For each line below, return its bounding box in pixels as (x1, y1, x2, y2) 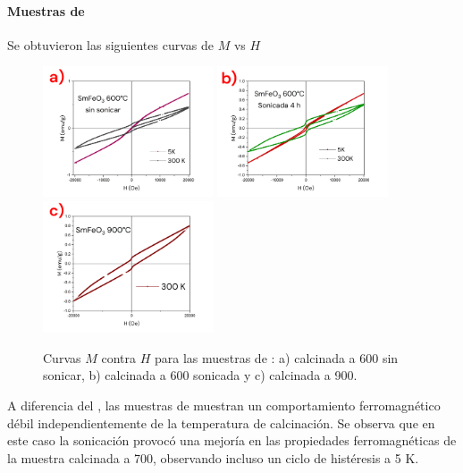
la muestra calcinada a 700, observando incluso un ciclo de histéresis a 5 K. (7, 448, 419, 467)
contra (101, 348, 136, 367)
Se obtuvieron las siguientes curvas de (7, 35, 214, 54)
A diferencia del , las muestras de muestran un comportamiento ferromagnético (7, 396, 441, 415)
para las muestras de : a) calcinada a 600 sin (154, 348, 399, 367)
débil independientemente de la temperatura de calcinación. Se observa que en (7, 413, 435, 432)
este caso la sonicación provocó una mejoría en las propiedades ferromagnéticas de (7, 431, 457, 450)
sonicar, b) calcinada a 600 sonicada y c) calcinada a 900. (43, 366, 358, 384)
